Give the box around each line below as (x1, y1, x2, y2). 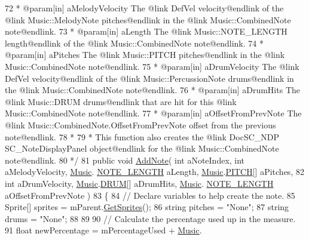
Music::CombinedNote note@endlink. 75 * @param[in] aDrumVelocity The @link (5, 60, 299, 72)
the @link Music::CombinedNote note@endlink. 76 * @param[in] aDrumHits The (5, 84, 300, 96)
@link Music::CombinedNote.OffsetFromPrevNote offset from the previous (5, 118, 276, 131)
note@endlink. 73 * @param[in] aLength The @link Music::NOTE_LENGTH (5, 25, 287, 38)
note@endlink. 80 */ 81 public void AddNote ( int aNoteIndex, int (5, 153, 245, 166)
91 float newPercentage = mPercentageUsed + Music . (5, 224, 202, 236)
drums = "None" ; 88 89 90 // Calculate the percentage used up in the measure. (5, 212, 296, 224)
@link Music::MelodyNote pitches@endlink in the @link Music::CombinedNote (5, 13, 291, 26)
